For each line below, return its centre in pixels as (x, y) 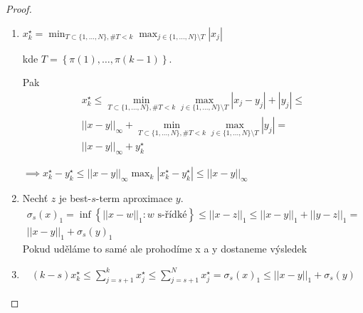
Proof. (19, 9)
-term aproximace (134, 198)
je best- (75, 198)
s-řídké (172, 214)
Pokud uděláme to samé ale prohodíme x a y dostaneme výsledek (165, 248)
